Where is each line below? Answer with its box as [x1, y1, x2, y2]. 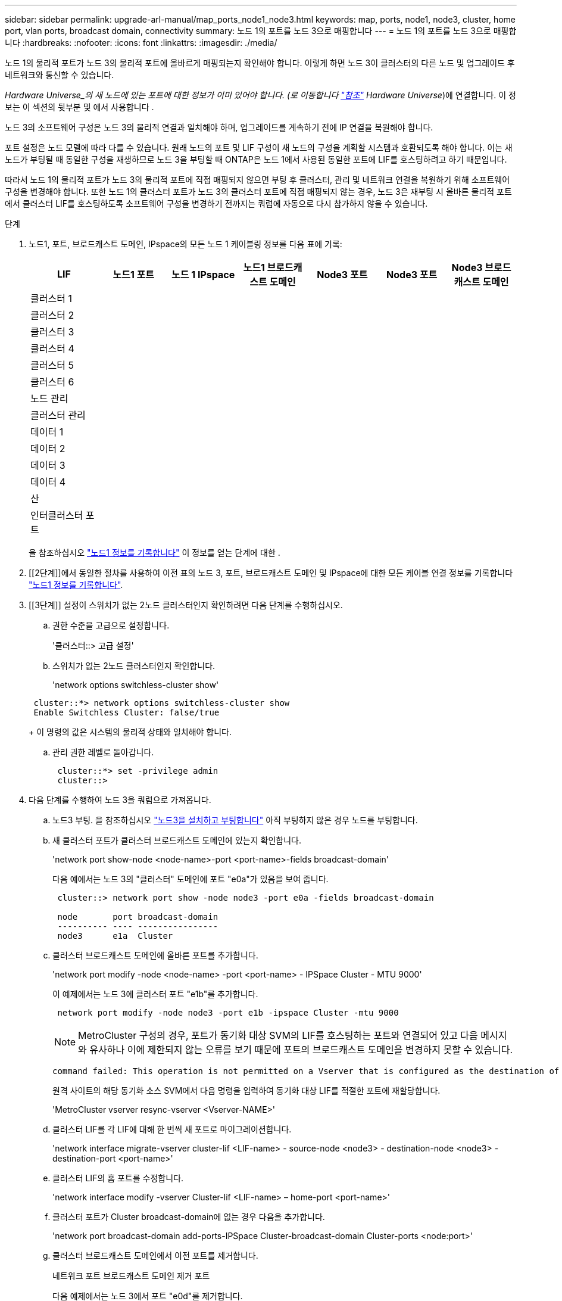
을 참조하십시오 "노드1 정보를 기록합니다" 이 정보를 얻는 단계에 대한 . [29, 547, 280, 558]
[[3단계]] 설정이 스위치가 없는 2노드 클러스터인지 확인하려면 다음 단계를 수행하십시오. [29, 600, 343, 610]
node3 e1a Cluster [57, 931, 173, 941]
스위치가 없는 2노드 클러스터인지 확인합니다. [52, 661, 216, 671]
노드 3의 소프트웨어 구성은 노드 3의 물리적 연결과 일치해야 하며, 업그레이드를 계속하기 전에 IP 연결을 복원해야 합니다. [5, 122, 433, 132]
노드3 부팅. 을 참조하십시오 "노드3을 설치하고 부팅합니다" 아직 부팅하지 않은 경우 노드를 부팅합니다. [52, 815, 418, 825]
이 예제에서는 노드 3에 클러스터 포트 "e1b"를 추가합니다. [52, 989, 258, 999]
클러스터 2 [30, 309, 74, 321]
